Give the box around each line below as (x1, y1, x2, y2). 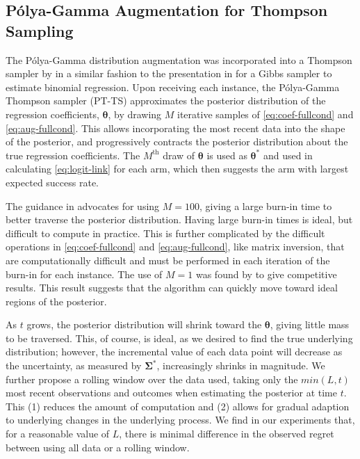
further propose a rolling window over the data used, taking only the (6, 371, 298, 386)
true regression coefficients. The (6, 147, 140, 162)
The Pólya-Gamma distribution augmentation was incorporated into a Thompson (6, 52, 352, 67)
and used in (263, 147, 313, 162)
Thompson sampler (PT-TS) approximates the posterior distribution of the (6, 93, 326, 108)
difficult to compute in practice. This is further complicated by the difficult (6, 225, 325, 240)
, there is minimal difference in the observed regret (119, 426, 334, 441)
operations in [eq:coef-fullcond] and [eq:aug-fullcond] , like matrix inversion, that (6, 239, 345, 254)
